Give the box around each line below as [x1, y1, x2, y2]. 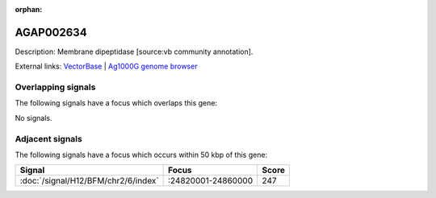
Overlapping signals [15, 81, 96, 93]
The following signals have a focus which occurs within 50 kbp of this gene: [15, 150, 268, 159]
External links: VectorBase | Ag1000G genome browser [15, 61, 198, 72]
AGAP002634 [15, 25, 88, 39]
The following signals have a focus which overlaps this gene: [15, 98, 218, 108]
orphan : [15, 5, 43, 14]
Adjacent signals [15, 133, 82, 144]
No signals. [15, 113, 52, 122]
